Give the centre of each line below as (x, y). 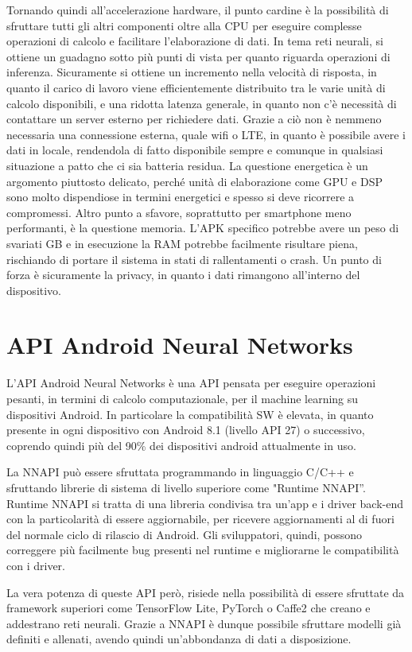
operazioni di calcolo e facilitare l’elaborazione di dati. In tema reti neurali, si (195, 41)
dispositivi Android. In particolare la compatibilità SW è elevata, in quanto (190, 414)
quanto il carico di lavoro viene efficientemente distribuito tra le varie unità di (196, 87)
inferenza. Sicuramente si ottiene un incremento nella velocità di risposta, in (192, 72)
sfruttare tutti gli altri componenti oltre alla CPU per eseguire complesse (184, 25)
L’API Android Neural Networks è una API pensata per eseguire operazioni (191, 383)
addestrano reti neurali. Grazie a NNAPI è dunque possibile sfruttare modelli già (204, 623)
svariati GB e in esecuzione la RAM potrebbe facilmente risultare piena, (182, 243)
